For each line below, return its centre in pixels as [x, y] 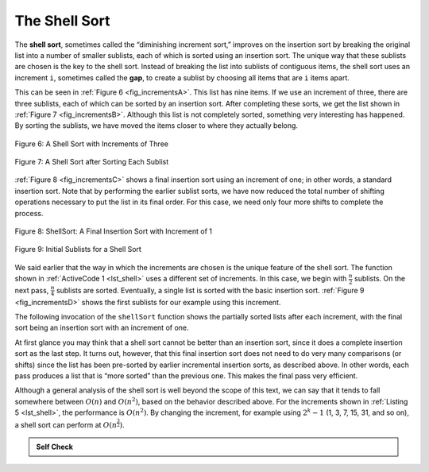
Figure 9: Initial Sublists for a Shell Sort [78, 250]
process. [29, 213]
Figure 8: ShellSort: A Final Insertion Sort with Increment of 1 [113, 231]
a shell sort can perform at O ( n [66, 424]
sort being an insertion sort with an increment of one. [102, 328]
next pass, [32, 290]
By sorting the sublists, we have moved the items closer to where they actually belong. [156, 126]
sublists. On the [379, 279]
